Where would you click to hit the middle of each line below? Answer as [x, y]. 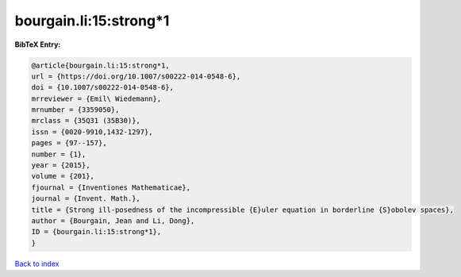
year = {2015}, [61, 165]
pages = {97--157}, [69, 143]
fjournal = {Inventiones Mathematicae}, [111, 187]
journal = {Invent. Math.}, [86, 199]
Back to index [37, 264]
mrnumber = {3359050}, [75, 110]
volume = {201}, [63, 176]
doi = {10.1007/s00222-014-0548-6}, [103, 88]
